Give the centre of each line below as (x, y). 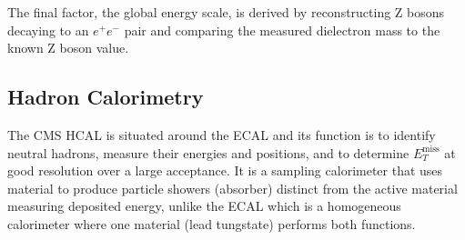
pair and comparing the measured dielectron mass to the (282, 30)
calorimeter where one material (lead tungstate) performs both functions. (212, 223)
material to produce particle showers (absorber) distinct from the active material (232, 188)
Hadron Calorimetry (106, 97)
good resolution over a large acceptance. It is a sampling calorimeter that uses (225, 170)
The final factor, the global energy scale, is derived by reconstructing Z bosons (226, 12)
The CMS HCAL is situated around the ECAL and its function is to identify (222, 134)
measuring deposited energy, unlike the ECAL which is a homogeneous (204, 206)
